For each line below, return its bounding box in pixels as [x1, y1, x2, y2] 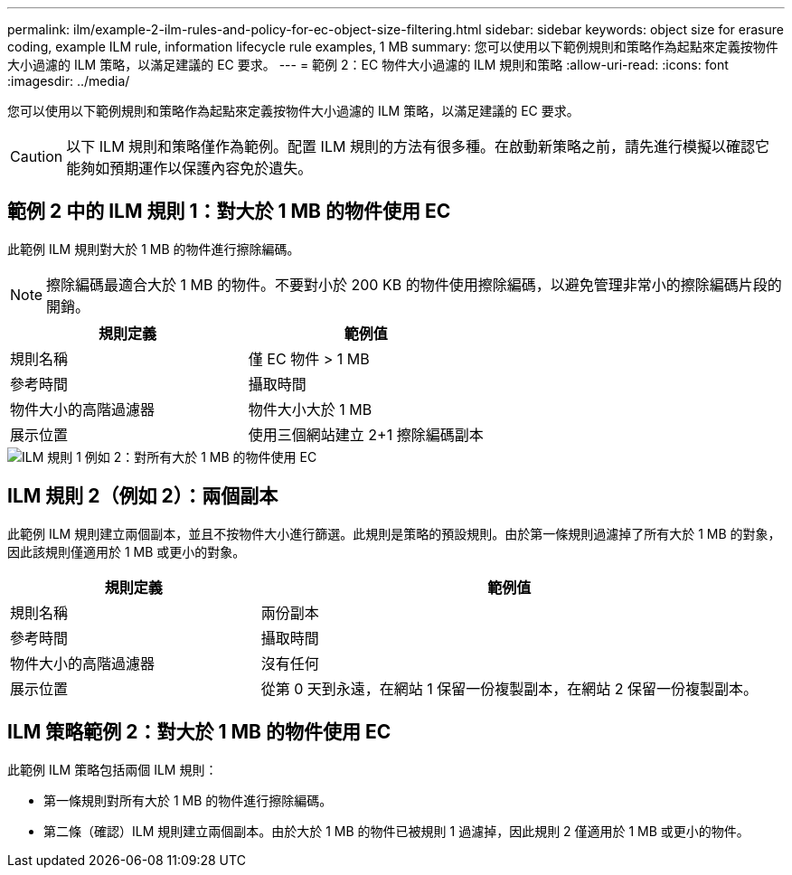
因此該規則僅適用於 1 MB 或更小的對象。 [7, 543, 246, 560]
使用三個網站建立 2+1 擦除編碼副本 [248, 425, 484, 444]
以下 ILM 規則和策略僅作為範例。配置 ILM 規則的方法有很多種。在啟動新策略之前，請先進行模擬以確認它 [66, 137, 769, 155]
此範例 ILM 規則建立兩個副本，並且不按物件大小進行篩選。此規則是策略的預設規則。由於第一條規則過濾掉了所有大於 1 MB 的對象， [7, 525, 781, 541]
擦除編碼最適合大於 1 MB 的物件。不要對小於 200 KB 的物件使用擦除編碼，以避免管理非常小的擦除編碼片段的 [46, 275, 782, 294]
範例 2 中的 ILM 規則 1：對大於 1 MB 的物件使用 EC [7, 200, 451, 223]
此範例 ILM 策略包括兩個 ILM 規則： [7, 761, 218, 777]
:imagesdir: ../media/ [7, 73, 130, 89]
